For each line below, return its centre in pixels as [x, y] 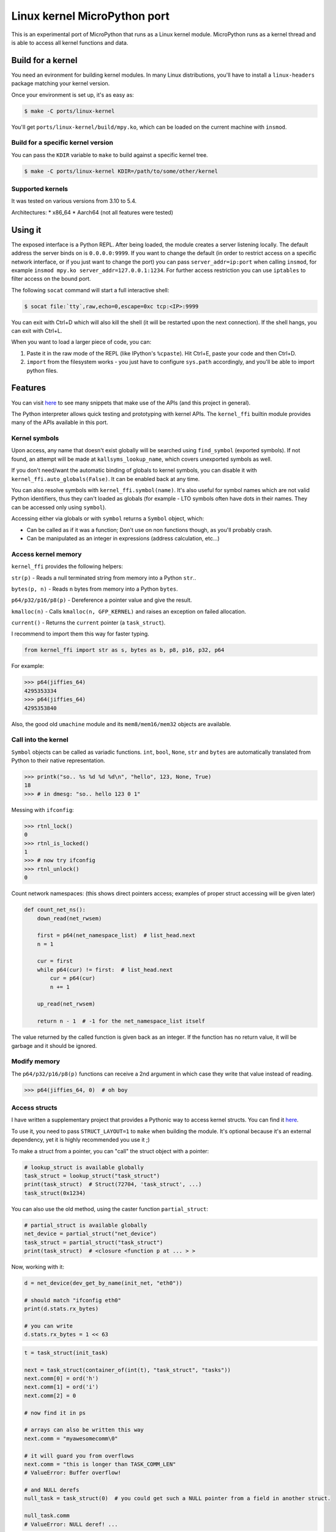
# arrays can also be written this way [84, 1430]
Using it [26, 230]
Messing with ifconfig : [43, 810]
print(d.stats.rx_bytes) [62, 1309]
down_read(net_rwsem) [69, 918]
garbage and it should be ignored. [54, 1045]
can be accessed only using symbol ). [59, 507]
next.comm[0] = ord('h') [62, 1378]
